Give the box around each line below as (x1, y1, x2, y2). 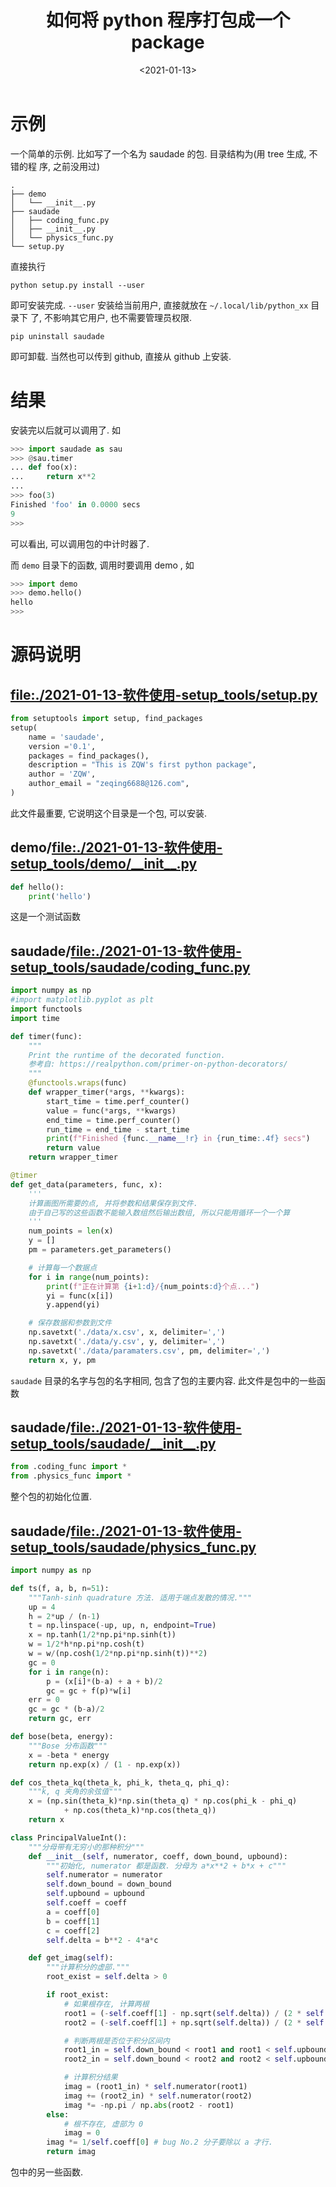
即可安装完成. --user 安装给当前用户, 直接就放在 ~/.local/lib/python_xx (10, 299, 309, 311)
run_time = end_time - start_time (46, 1124, 190, 1135)
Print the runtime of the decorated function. (28, 1050, 226, 1060)
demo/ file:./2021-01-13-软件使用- (10, 839, 223, 856)
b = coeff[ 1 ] (46, 1916, 101, 1926)
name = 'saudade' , (28, 732, 105, 742)
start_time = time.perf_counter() (46, 1096, 190, 1106)
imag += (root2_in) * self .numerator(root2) (63, 2091, 253, 2101)
